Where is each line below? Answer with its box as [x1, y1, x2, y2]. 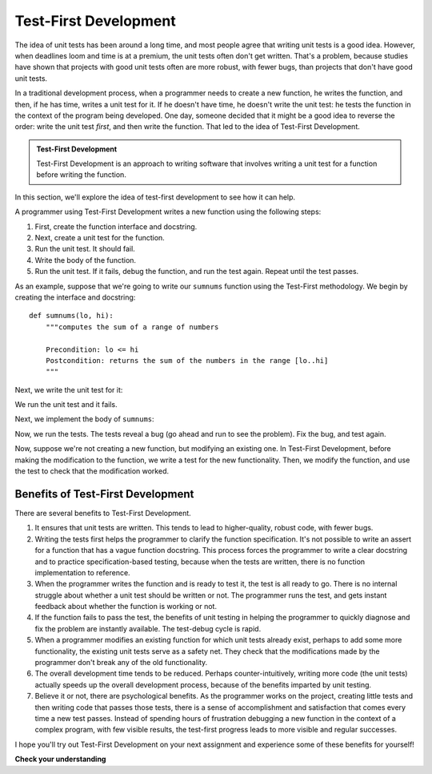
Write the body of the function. [34, 255, 136, 264]
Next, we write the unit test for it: [14, 385, 123, 394]
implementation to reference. [34, 567, 131, 577]
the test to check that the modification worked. [14, 466, 170, 476]
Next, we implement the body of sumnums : [14, 414, 155, 424]
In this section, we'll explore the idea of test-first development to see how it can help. [14, 192, 296, 202]
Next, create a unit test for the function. [34, 233, 166, 243]
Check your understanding [14, 754, 106, 764]
